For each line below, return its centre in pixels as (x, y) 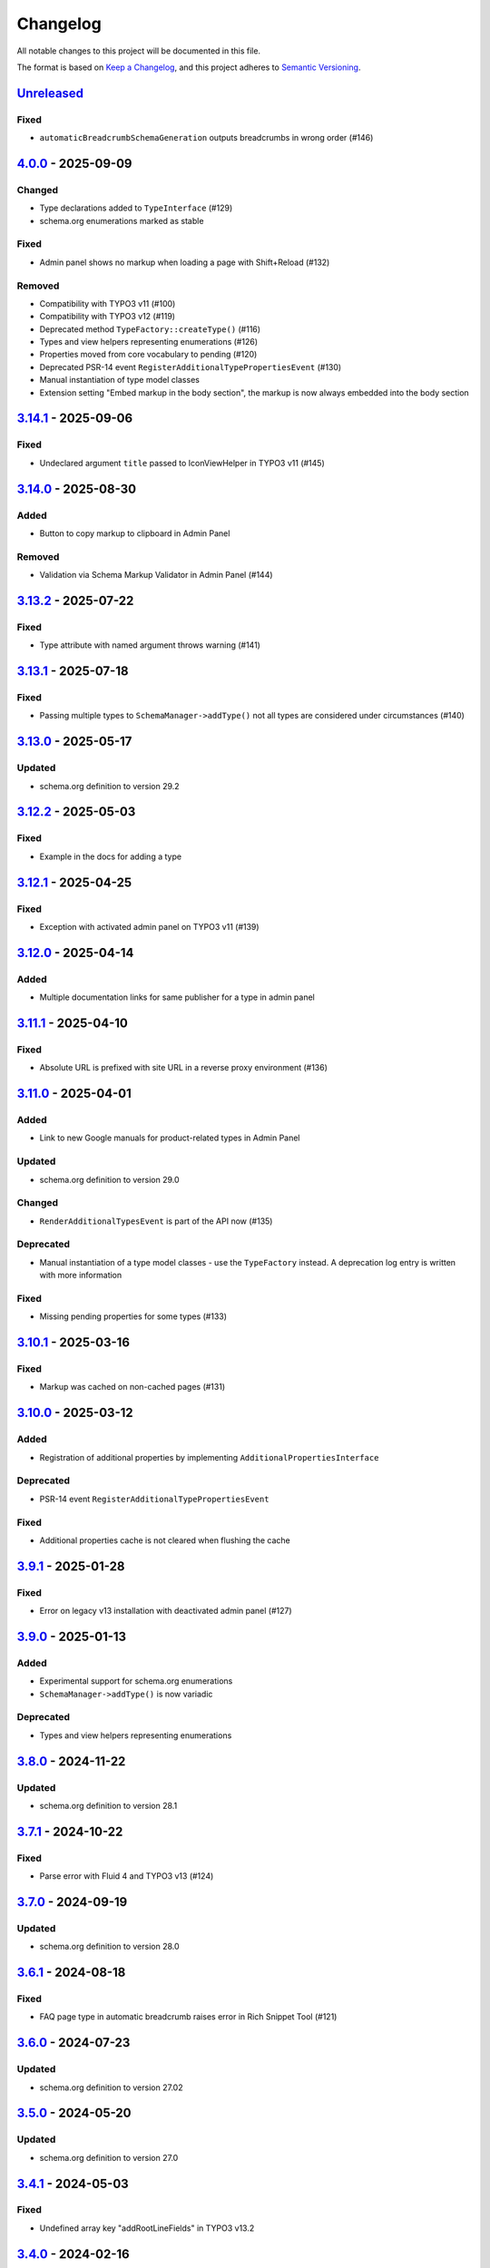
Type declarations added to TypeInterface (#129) (136, 208)
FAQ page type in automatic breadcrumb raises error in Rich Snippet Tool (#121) (188, 2017)
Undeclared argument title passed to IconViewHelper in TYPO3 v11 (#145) (182, 463)
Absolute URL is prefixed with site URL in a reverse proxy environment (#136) (184, 1068)
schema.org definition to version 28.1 (108, 1805)
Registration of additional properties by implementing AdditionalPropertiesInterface (209, 1457)
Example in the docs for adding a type (110, 856)
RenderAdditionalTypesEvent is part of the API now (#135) (156, 1221)
